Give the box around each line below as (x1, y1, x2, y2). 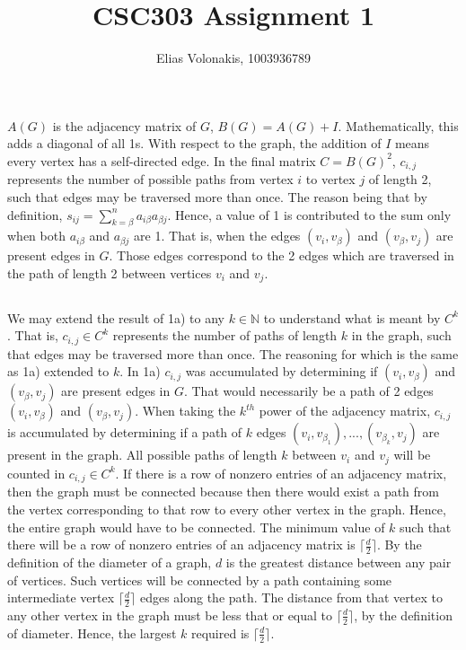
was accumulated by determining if (185, 362, 378, 381)
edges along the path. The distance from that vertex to (139, 588, 443, 607)
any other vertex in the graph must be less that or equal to (7, 605, 333, 624)
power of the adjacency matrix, (259, 401, 431, 420)
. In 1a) (119, 362, 161, 381)
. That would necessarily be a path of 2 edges (183, 382, 434, 400)
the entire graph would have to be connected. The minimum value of (7, 517, 385, 536)
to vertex (305, 170, 356, 189)
